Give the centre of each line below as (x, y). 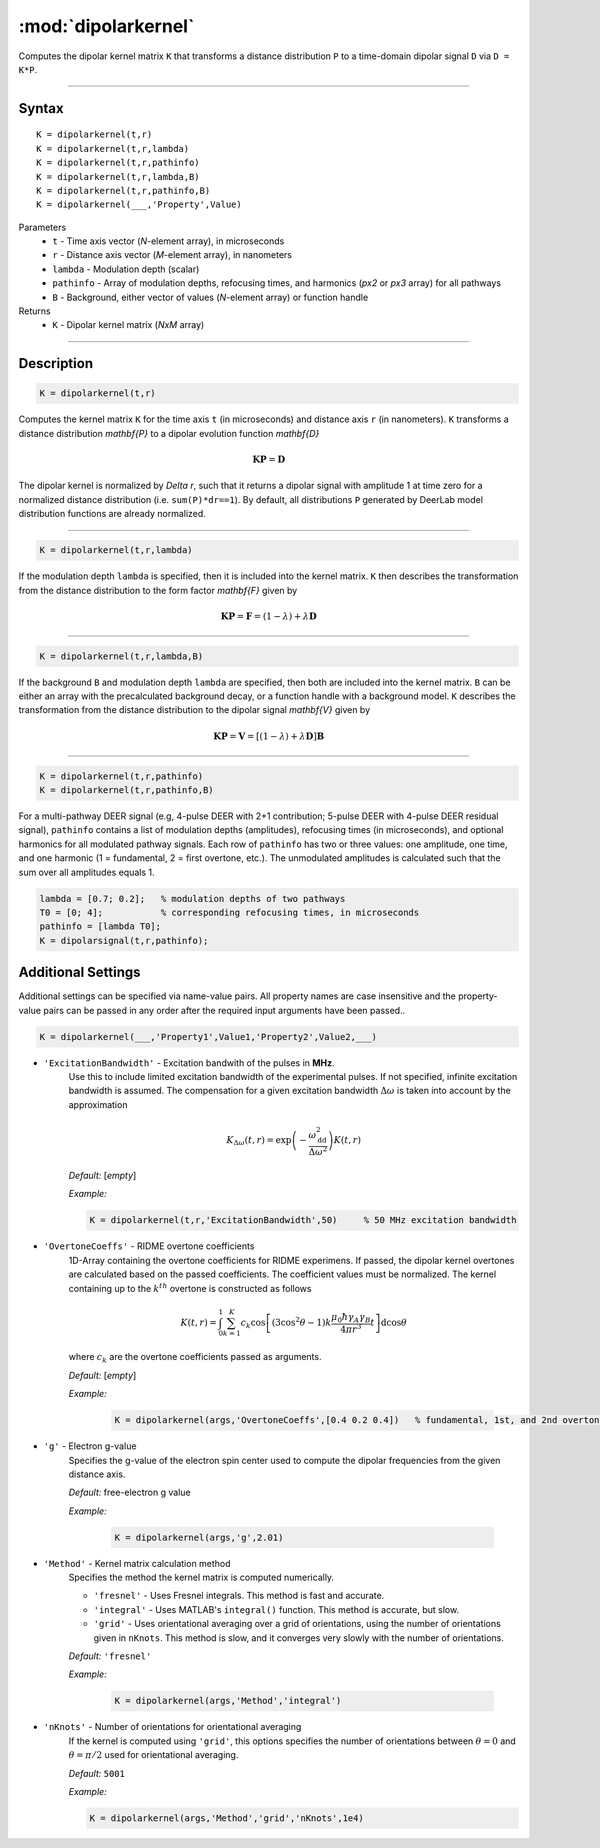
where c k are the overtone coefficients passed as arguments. (195, 1358)
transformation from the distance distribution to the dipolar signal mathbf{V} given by (194, 710)
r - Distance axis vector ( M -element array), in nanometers (172, 255)
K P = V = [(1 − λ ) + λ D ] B (269, 736)
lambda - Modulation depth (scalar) (126, 269)
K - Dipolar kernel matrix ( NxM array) (128, 325)
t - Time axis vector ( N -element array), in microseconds (168, 241)
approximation (98, 1104)
